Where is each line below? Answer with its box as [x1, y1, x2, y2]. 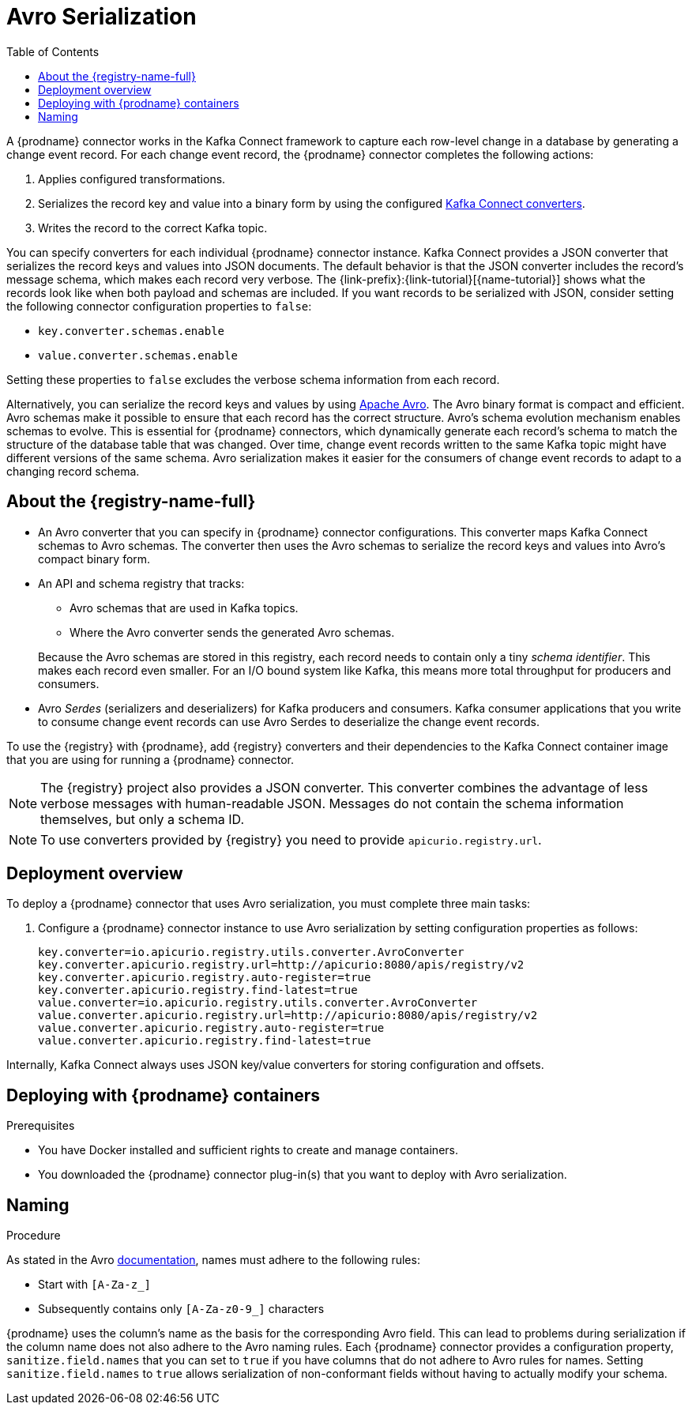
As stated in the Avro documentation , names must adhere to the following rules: [6, 1253, 420, 1267]
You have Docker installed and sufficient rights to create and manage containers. [38, 1143, 458, 1157]
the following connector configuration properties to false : [6, 299, 312, 313]
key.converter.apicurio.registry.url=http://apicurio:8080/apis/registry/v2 [38, 958, 525, 972]
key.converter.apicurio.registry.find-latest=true [38, 984, 358, 997]
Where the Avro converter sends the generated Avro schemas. [70, 625, 395, 639]
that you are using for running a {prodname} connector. [6, 752, 294, 766]
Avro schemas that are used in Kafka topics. [70, 600, 299, 615]
